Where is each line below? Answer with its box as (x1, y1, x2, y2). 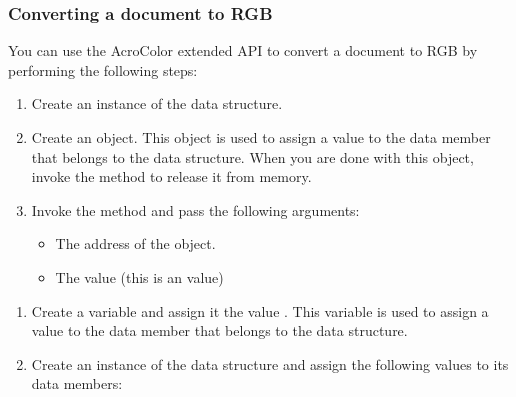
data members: (31, 373, 123, 394)
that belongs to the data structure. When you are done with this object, (31, 146, 474, 167)
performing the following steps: (8, 59, 198, 80)
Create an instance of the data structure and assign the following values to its (31, 353, 509, 374)
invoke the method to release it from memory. (31, 166, 312, 187)
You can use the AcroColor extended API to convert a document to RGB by (8, 40, 478, 61)
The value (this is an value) (55, 266, 224, 287)
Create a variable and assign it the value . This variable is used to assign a (31, 300, 489, 321)
